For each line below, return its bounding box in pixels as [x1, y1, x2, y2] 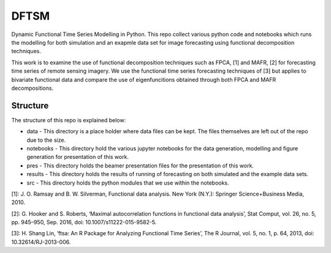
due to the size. [26, 136, 66, 144]
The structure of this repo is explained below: [11, 116, 126, 123]
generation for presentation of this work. [26, 153, 129, 161]
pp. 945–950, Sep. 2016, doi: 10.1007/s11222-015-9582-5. [11, 219, 157, 226]
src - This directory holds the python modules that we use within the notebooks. [26, 179, 229, 186]
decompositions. [11, 84, 54, 92]
